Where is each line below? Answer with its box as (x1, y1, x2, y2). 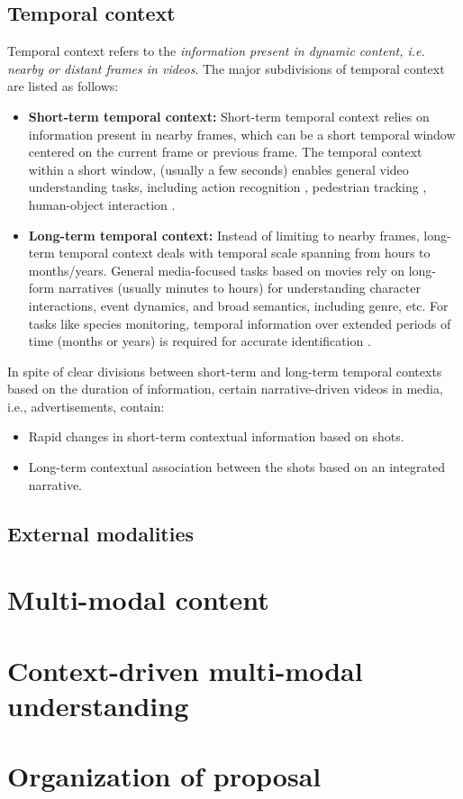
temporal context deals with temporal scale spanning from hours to (59, 243, 431, 262)
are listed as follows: (7, 77, 119, 95)
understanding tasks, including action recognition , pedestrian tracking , (28, 177, 427, 196)
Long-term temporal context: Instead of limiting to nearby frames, (28, 225, 420, 244)
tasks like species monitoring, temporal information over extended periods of (28, 313, 451, 332)
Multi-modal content (7, 581, 269, 618)
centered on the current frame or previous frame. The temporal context (28, 142, 422, 161)
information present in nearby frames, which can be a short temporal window (28, 124, 456, 143)
